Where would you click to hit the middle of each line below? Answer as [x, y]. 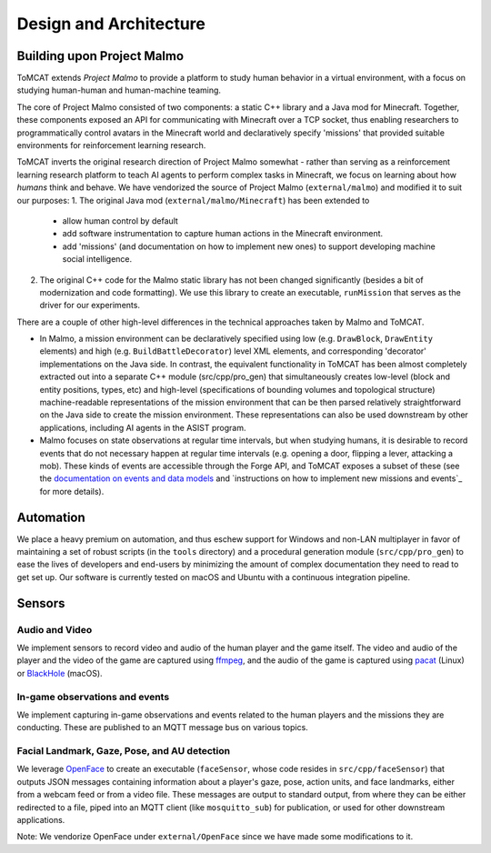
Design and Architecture [111, 24]
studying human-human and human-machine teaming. [119, 90]
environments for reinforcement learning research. [111, 146]
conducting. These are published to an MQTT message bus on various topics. [162, 728]
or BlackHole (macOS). [60, 673]
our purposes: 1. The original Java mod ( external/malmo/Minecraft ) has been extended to [193, 200]
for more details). [72, 491]
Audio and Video [55, 629]
